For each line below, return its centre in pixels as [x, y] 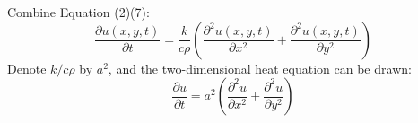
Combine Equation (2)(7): [78, 12]
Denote [27, 68]
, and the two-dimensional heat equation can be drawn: [260, 68]
